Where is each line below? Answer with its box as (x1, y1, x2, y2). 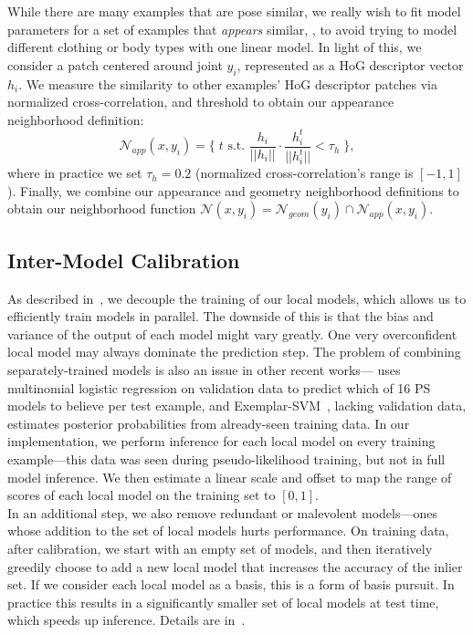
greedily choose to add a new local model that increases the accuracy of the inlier (7, 557, 463, 576)
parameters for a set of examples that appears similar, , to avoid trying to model (7, 19, 457, 38)
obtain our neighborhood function (7, 199, 196, 218)
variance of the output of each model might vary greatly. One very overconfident (7, 324, 457, 343)
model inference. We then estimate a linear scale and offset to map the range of (7, 467, 452, 486)
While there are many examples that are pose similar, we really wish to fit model (7, 2, 461, 20)
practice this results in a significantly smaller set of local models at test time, (7, 592, 439, 611)
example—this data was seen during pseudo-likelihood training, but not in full (7, 450, 446, 468)
